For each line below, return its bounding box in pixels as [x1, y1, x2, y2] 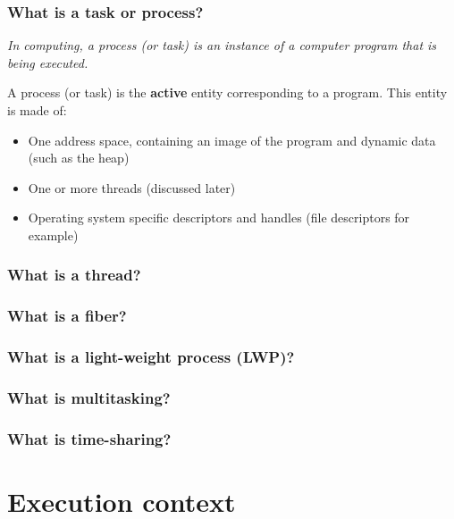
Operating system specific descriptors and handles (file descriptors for [28, 208, 410, 227]
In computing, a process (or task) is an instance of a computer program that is [7, 36, 437, 54]
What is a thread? [7, 264, 141, 286]
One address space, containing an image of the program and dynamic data [28, 130, 436, 149]
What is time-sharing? [7, 427, 172, 449]
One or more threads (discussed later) [28, 178, 236, 197]
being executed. [7, 53, 88, 71]
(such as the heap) [28, 148, 130, 167]
